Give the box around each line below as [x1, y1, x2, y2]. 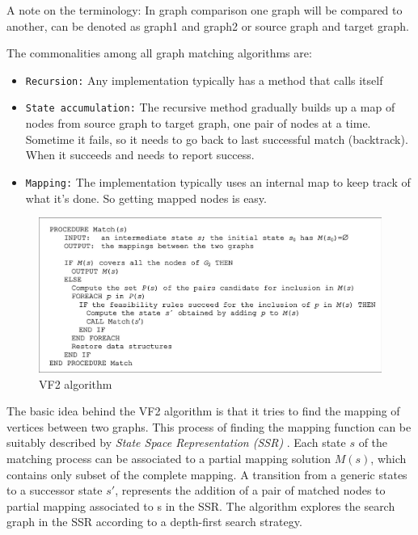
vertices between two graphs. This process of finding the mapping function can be [6, 418, 412, 435]
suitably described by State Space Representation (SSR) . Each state [6, 434, 346, 451]
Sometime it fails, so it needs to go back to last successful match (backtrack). [25, 130, 408, 147]
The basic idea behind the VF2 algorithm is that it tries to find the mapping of [6, 402, 400, 419]
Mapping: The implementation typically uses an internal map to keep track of [25, 173, 411, 190]
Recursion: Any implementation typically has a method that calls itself [25, 71, 383, 88]
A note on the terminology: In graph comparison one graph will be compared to [6, 2, 403, 18]
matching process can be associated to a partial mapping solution [6, 449, 331, 466]
